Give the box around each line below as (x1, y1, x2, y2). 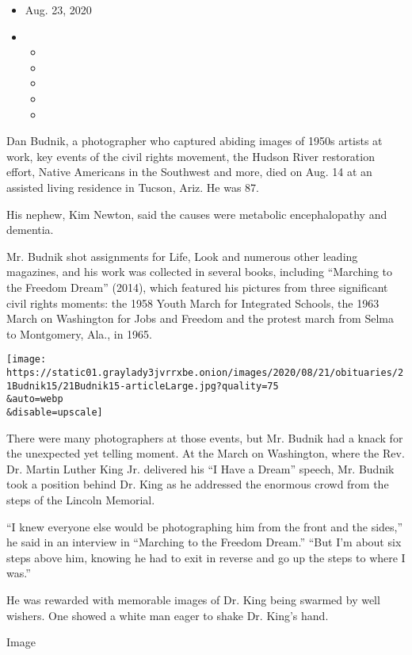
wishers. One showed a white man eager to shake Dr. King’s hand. (6, 607, 329, 623)
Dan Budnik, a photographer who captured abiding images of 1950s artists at (6, 132, 383, 149)
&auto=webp (6, 393, 63, 405)
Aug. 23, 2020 (25, 2, 92, 17)
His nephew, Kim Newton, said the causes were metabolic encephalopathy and (6, 205, 387, 222)
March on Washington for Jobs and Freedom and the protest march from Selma (6, 310, 394, 327)
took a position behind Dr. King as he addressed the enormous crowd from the (6, 476, 389, 492)
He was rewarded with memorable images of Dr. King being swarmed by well (6, 591, 380, 607)
